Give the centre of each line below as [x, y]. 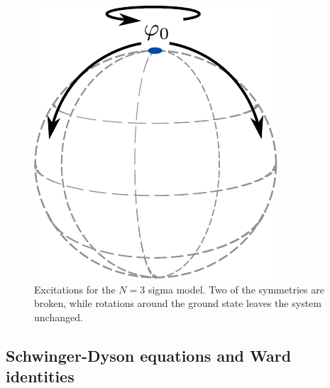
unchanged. [59, 317]
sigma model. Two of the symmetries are [236, 289]
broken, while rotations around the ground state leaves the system [178, 303]
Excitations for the [75, 289]
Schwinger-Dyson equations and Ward [149, 355]
